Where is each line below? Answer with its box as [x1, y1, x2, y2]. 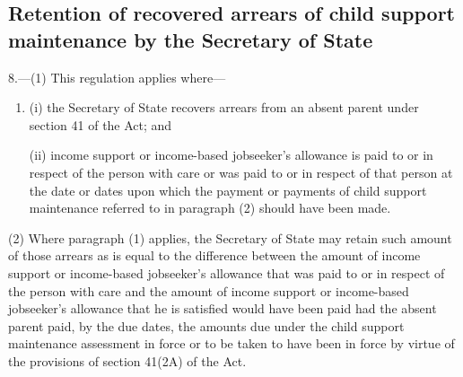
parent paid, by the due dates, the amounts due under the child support [8, 316, 405, 335]
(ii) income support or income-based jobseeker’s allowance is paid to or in [29, 145, 433, 164]
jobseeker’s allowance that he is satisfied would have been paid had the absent [8, 299, 437, 318]
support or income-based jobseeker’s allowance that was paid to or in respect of [8, 263, 445, 282]
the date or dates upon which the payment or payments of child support [29, 180, 427, 199]
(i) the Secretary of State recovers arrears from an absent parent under [29, 98, 419, 117]
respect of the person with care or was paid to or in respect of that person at [29, 162, 453, 181]
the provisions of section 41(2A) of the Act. [8, 351, 247, 370]
